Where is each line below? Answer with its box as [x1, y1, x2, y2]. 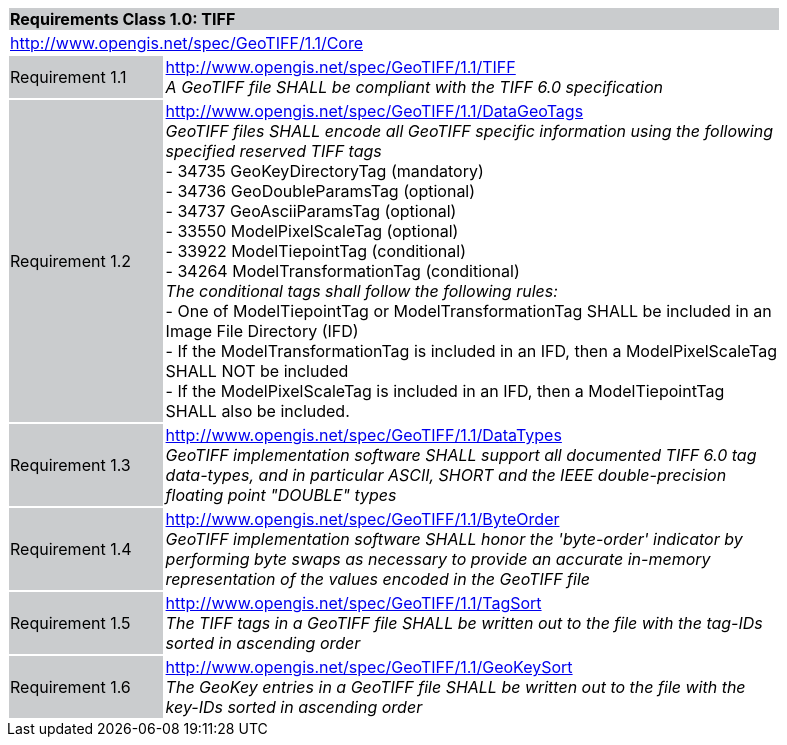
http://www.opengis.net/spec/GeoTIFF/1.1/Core [10, 33, 364, 53]
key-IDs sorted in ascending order [165, 697, 423, 717]
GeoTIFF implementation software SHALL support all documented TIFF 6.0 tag [165, 445, 757, 465]
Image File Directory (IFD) [165, 321, 359, 341]
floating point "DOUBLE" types [165, 485, 397, 505]
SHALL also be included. [165, 401, 350, 421]
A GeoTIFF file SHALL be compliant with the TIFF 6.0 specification [165, 77, 664, 97]
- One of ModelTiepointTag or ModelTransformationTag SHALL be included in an [165, 301, 772, 321]
